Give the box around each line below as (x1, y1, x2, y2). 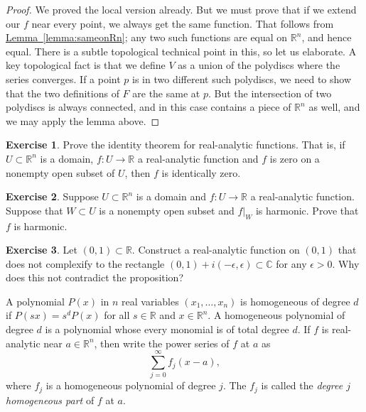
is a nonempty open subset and (99, 202, 235, 217)
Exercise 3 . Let (6, 242, 77, 257)
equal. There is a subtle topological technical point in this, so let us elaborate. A (6, 43, 357, 58)
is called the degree (261, 378, 343, 393)
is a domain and (136, 189, 206, 204)
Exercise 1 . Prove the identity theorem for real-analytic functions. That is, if (6, 137, 345, 152)
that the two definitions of (6, 85, 119, 100)
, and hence (301, 30, 352, 45)
